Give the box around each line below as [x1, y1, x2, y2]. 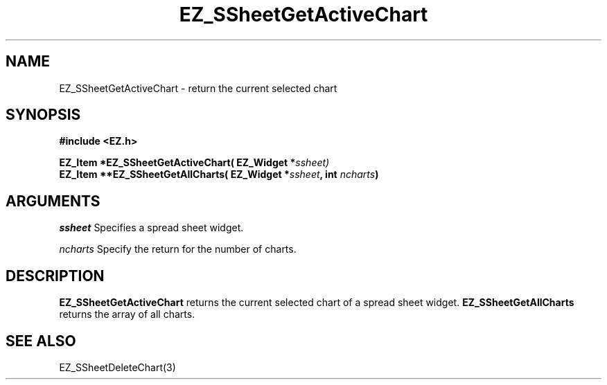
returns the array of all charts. [59, 308, 195, 321]
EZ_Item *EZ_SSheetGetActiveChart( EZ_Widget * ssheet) [59, 156, 330, 169]
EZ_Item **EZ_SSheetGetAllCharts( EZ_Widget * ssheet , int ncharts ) [59, 168, 379, 181]
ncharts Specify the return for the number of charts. [59, 243, 297, 256]
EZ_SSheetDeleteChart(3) [59, 361, 176, 373]
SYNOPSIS [6, 106, 81, 124]
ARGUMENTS [6, 192, 100, 210]
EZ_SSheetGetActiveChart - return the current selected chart [59, 82, 337, 94]
